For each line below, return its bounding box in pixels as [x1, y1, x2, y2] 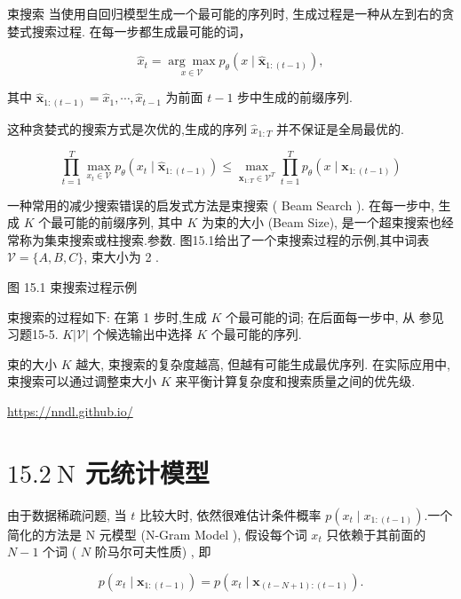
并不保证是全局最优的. [276, 119, 404, 138]
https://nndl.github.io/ [7, 401, 133, 420]
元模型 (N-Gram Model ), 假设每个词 [99, 524, 307, 543]
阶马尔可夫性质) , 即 [94, 542, 211, 561]
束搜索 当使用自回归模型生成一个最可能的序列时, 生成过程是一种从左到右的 [7, 4, 442, 22]
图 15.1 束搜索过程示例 [7, 278, 138, 296]
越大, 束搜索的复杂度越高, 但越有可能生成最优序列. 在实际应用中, [76, 354, 450, 373]
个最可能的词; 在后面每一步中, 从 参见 [225, 307, 444, 326]
